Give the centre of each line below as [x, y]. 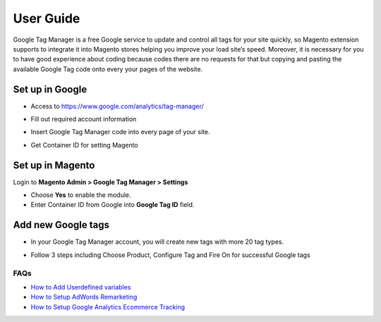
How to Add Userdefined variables [81, 287]
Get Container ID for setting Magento [84, 145]
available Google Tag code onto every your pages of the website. [108, 69]
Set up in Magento [54, 165]
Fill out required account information [84, 119]
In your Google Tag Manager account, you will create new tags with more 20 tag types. [157, 242]
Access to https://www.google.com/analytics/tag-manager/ [117, 106]
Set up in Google [50, 89]
